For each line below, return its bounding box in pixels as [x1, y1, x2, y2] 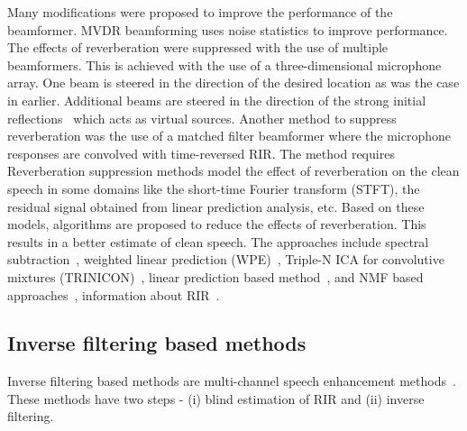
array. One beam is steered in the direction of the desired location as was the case [7, 73, 460, 92]
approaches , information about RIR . [7, 285, 220, 304]
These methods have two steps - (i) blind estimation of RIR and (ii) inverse [7, 389, 425, 408]
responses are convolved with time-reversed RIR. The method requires [7, 143, 395, 162]
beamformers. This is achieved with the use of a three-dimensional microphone [7, 55, 442, 74]
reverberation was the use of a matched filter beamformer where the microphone [7, 126, 451, 145]
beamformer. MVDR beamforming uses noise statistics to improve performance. [7, 20, 448, 39]
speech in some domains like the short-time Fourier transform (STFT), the [7, 179, 420, 197]
